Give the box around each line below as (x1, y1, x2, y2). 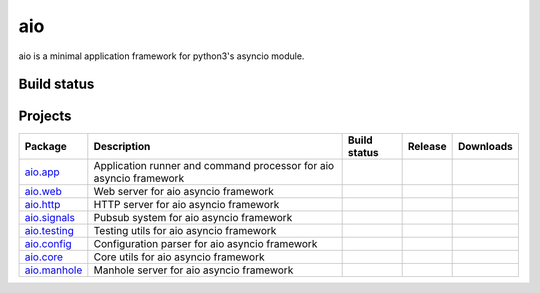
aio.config (24, 237, 72, 251)
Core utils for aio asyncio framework (93, 250, 265, 264)
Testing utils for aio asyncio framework (93, 224, 277, 238)
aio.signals (24, 211, 75, 225)
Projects (18, 108, 72, 125)
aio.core (24, 250, 64, 264)
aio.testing (24, 224, 75, 238)
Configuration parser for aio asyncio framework (93, 237, 318, 251)
